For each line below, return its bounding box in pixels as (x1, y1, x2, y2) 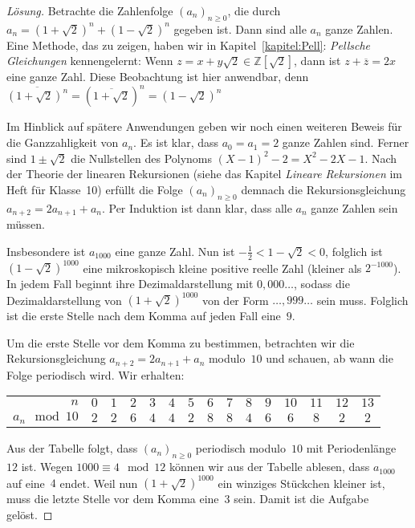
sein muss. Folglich (316, 291, 409, 308)
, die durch (227, 2, 281, 18)
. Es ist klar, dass (133, 134, 219, 151)
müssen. (6, 216, 45, 233)
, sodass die (294, 275, 350, 292)
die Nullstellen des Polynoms (71, 149, 213, 166)
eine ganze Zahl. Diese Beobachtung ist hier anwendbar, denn (6, 68, 309, 85)
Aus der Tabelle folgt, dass (6, 440, 138, 457)
